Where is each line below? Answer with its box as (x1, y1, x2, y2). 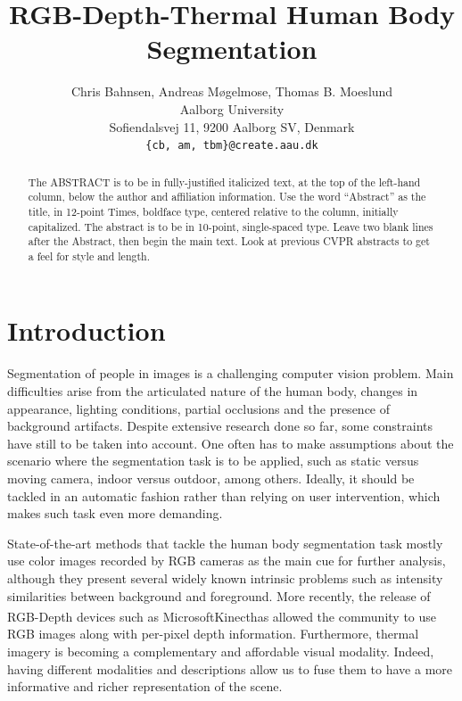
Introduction (7, 312, 166, 349)
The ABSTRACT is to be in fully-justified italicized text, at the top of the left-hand (28, 174, 421, 189)
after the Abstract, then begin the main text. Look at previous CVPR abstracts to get (28, 234, 430, 249)
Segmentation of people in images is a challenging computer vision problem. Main (7, 364, 454, 383)
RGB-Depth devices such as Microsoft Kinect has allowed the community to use (7, 606, 437, 625)
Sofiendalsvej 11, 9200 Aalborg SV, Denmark (109, 117, 355, 136)
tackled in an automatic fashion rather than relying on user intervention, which (7, 486, 441, 505)
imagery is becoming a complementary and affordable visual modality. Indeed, (7, 641, 434, 660)
